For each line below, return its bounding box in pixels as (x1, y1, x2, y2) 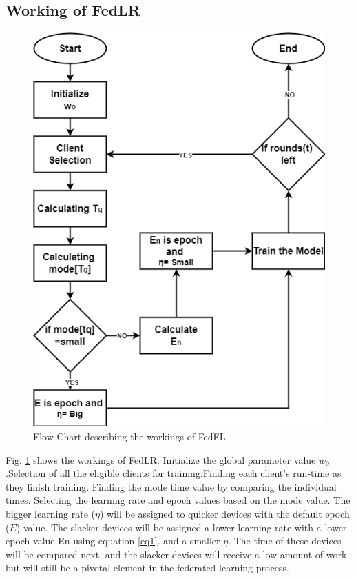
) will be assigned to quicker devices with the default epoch (100, 506, 350, 520)
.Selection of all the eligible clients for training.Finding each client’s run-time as (6, 466, 342, 480)
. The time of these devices (228, 533, 342, 548)
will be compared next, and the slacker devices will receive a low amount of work (6, 547, 347, 561)
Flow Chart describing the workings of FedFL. (33, 429, 229, 443)
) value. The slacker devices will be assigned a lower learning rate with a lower (16, 520, 347, 534)
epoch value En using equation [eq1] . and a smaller (6, 533, 220, 548)
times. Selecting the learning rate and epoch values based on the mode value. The (6, 493, 350, 507)
